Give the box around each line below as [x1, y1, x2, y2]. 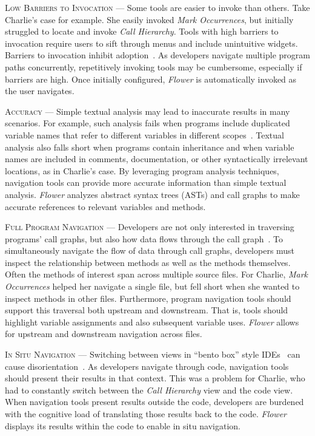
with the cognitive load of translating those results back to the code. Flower [5, 407, 287, 420]
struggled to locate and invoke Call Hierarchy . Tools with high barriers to [5, 25, 279, 38]
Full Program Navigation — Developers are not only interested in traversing [5, 220, 294, 233]
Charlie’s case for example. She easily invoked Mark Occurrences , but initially [5, 13, 294, 26]
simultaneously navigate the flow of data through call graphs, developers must [5, 244, 295, 257]
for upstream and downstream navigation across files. [5, 327, 202, 340]
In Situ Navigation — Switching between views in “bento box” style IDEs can [5, 348, 300, 361]
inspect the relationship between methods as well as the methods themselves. [5, 256, 291, 268]
